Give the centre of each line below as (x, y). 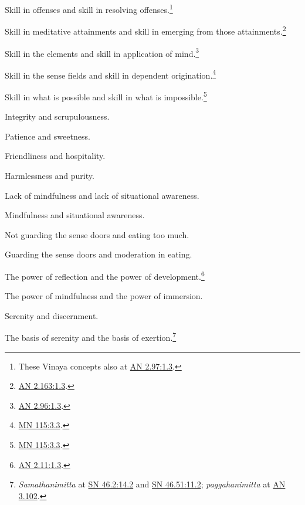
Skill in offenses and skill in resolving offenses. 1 (89, 9)
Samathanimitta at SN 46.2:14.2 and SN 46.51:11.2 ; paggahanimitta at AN (152, 484)
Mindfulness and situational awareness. (75, 215)
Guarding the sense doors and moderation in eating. (99, 254)
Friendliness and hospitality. (55, 156)
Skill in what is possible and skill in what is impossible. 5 (106, 96)
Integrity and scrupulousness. (57, 116)
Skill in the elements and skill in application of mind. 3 (102, 52)
